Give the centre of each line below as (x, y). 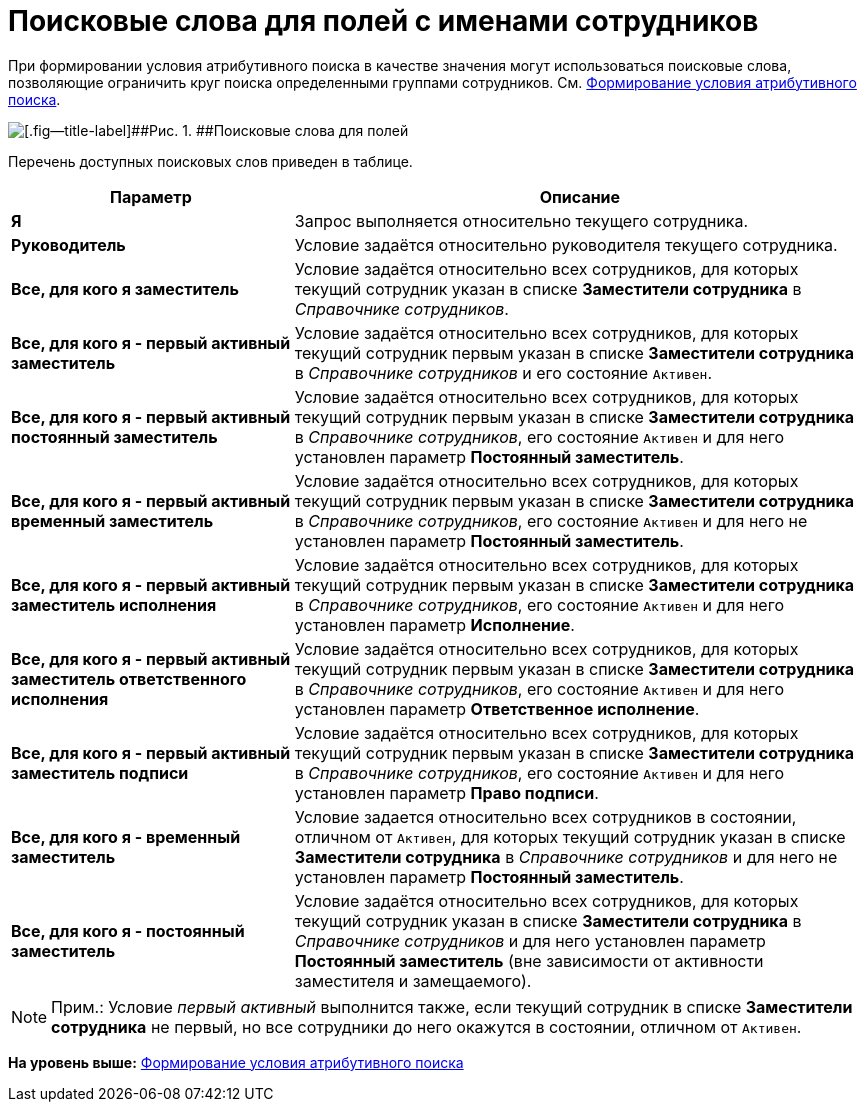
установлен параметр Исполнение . (434, 624)
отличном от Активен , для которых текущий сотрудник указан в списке (570, 836)
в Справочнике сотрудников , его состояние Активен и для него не (551, 520)
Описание (580, 196)
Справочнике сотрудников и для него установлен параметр (530, 940)
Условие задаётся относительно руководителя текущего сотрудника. (566, 244)
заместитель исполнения (114, 604)
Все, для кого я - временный (126, 836)
